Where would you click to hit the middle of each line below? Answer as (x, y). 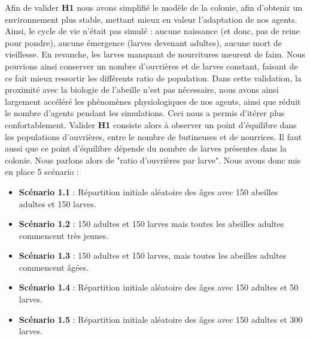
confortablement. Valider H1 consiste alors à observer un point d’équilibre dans (151, 124)
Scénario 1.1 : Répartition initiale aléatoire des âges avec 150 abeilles (148, 191)
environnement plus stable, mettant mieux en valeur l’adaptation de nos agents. (151, 19)
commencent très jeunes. (64, 235)
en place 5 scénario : (42, 172)
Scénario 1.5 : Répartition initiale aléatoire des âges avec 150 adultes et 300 (161, 319)
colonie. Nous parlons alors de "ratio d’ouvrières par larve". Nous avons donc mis (153, 160)
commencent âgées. (54, 267)
